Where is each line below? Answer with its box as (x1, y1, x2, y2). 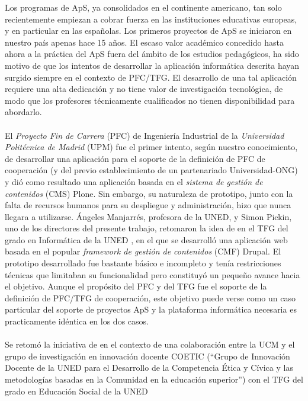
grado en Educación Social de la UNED (5, 384, 148, 397)
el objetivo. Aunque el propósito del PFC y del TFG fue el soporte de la (5, 280, 267, 292)
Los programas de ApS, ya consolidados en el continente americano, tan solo (5, 1, 282, 13)
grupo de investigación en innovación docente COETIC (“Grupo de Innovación (5, 349, 290, 362)
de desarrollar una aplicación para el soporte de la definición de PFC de (5, 152, 265, 164)
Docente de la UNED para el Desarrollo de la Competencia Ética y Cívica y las (5, 361, 293, 374)
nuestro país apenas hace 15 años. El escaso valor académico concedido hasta (5, 36, 284, 48)
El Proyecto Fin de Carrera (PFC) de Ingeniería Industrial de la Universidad (5, 129, 284, 141)
